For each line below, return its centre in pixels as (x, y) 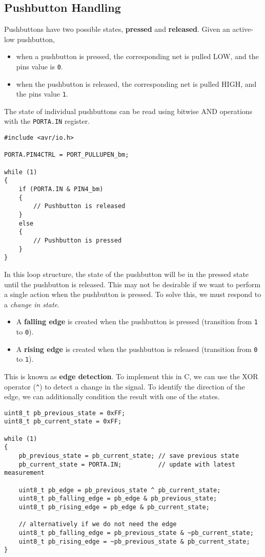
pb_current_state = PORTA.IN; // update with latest (127, 464)
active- (243, 29)
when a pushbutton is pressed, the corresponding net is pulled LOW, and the (137, 56)
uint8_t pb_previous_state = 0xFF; (65, 413)
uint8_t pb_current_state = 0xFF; (63, 422)
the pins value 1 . (42, 94)
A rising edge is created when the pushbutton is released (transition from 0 (137, 349)
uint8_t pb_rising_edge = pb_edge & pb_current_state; (114, 507)
